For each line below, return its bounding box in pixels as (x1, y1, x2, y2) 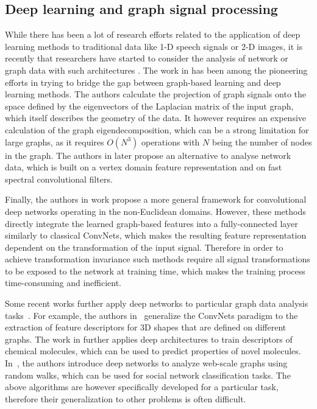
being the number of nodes (212, 135, 312, 148)
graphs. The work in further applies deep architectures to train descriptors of (5, 332, 293, 345)
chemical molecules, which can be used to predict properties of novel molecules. (5, 344, 301, 357)
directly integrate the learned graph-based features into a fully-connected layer (5, 217, 298, 229)
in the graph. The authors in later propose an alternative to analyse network (5, 149, 291, 161)
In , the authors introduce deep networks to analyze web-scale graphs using (5, 357, 288, 369)
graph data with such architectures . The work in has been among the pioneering (5, 63, 308, 76)
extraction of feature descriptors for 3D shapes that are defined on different (5, 321, 287, 334)
